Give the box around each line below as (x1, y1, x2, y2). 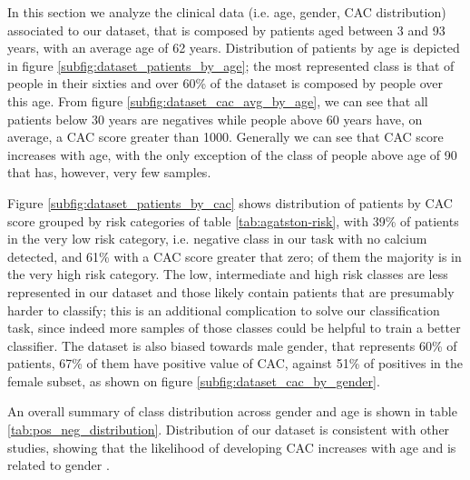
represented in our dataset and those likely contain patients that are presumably (7, 282, 455, 301)
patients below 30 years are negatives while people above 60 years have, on (7, 109, 423, 128)
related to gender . (7, 455, 110, 475)
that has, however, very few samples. (7, 163, 211, 182)
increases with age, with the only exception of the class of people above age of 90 (7, 145, 457, 164)
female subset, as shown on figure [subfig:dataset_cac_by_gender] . (7, 371, 380, 390)
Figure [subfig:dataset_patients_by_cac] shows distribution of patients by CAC (7, 193, 453, 212)
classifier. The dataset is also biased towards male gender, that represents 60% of (7, 335, 457, 355)
